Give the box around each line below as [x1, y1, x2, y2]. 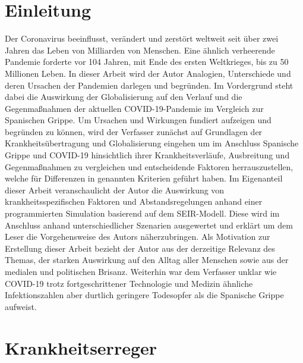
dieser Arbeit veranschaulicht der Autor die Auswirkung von [5, 183, 225, 196]
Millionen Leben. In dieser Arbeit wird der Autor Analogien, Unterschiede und [5, 67, 291, 79]
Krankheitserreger [5, 335, 157, 359]
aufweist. [5, 300, 37, 312]
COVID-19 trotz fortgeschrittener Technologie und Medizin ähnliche [5, 277, 253, 289]
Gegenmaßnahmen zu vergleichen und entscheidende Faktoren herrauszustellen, [5, 160, 293, 173]
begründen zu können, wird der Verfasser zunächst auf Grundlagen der [5, 125, 263, 137]
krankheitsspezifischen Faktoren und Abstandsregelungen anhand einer [5, 195, 263, 208]
